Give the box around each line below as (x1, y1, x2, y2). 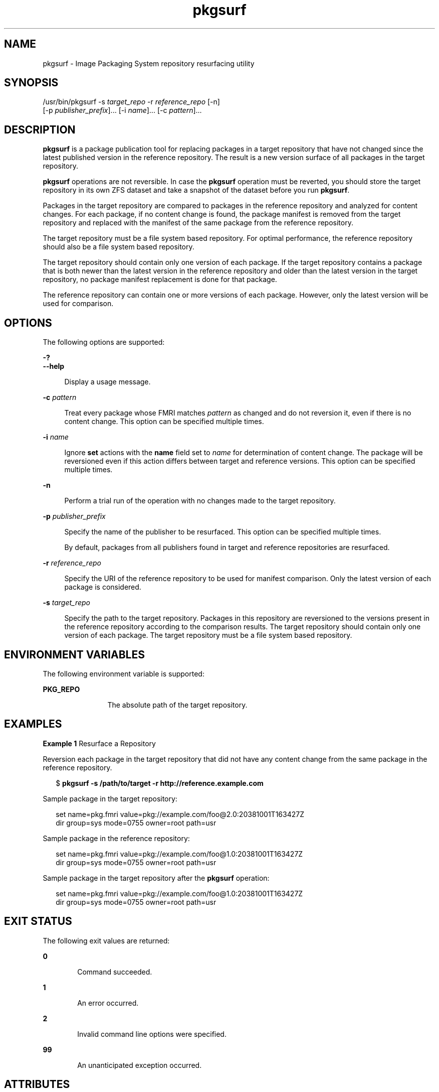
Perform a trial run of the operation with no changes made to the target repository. (64, 496, 336, 505)
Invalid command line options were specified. (77, 1029, 227, 1038)
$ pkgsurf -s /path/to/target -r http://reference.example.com (56, 778, 264, 787)
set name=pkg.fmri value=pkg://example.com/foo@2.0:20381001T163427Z (56, 809, 304, 818)
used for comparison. (43, 299, 114, 308)
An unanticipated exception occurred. (77, 1060, 202, 1069)
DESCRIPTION (4, 123, 76, 136)
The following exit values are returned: (43, 936, 170, 945)
